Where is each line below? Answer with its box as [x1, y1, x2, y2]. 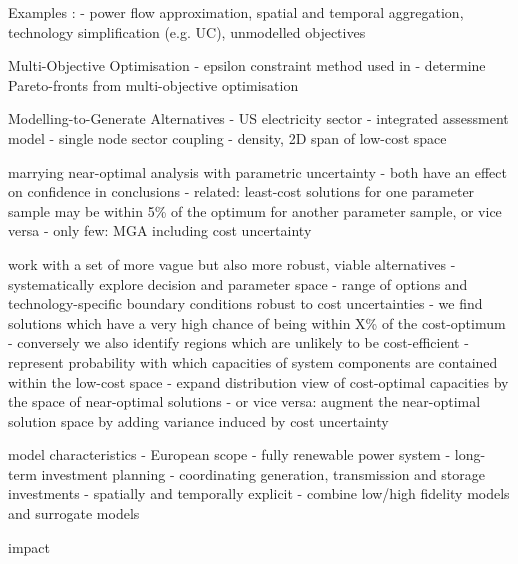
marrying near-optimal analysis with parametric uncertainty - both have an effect [8, 161, 507, 182]
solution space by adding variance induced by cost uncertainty [8, 410, 389, 431]
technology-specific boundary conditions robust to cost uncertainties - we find [8, 293, 483, 314]
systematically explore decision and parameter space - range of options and [8, 273, 468, 294]
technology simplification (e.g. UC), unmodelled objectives [8, 21, 366, 42]
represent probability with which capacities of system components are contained [8, 351, 498, 372]
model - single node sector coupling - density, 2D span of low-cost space [8, 127, 447, 148]
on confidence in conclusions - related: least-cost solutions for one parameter [8, 181, 475, 202]
